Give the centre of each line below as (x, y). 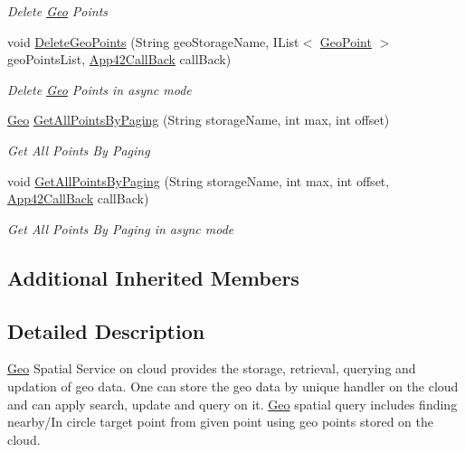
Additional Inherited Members (153, 277)
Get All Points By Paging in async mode (121, 228)
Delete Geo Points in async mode (100, 89)
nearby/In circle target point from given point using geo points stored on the (221, 422)
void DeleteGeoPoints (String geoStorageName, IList (153, 41)
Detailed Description (106, 330)
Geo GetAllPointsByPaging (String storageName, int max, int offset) (199, 120)
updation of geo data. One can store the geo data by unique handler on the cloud (233, 386)
